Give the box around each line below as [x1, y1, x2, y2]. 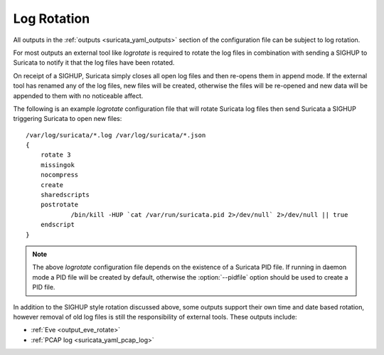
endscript [40, 221, 75, 229]
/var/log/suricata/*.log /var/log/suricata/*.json [26, 131, 206, 139]
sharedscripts [40, 191, 90, 199]
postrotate [40, 201, 79, 209]
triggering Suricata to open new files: [13, 115, 122, 123]
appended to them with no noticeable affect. [13, 91, 144, 100]
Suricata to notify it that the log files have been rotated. [13, 58, 175, 67]
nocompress [40, 171, 79, 179]
